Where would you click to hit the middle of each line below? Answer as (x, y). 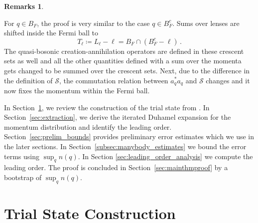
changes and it (228, 80)
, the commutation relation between (114, 80)
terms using (22, 156)
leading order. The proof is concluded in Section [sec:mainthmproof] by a (116, 167)
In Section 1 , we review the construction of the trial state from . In (107, 107)
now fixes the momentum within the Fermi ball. (77, 91)
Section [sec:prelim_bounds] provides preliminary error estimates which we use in (129, 136)
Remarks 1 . (24, 6)
